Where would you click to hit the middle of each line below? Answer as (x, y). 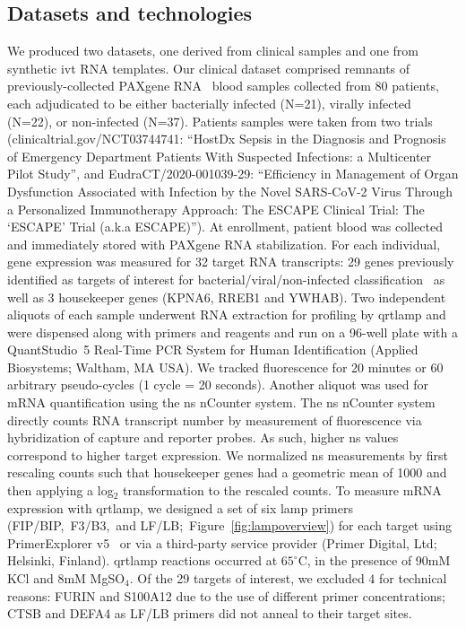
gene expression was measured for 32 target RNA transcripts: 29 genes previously (231, 262)
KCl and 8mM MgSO (66, 578)
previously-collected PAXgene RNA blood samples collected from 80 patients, (223, 86)
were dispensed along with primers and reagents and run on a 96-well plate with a (233, 332)
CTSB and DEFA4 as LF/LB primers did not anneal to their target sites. (210, 613)
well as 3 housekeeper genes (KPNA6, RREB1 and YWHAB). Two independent (227, 297)
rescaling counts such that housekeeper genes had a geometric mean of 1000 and (227, 472)
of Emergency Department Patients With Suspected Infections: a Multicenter (220, 156)
